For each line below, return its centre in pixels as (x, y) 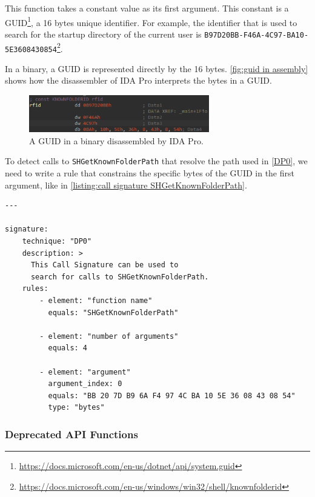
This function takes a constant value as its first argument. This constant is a (147, 8)
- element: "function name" (96, 301)
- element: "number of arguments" (109, 336)
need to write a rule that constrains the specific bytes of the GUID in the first (150, 173)
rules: (35, 289)
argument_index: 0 (85, 384)
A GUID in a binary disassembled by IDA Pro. (116, 140)
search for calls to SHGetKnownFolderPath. (120, 277)
